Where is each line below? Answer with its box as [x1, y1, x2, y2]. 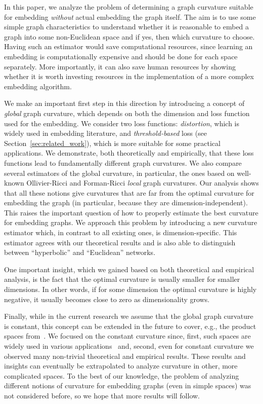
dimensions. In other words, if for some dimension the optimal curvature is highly [4, 284, 257, 295]
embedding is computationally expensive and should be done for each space [4, 51, 238, 61]
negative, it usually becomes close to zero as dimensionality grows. [4, 293, 210, 304]
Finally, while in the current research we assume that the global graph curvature [4, 311, 253, 321]
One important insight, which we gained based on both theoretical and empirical [4, 264, 254, 274]
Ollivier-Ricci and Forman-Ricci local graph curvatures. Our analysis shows [26, 177, 259, 188]
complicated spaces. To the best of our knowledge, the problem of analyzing [4, 370, 239, 381]
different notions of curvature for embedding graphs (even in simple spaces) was [4, 380, 251, 391]
